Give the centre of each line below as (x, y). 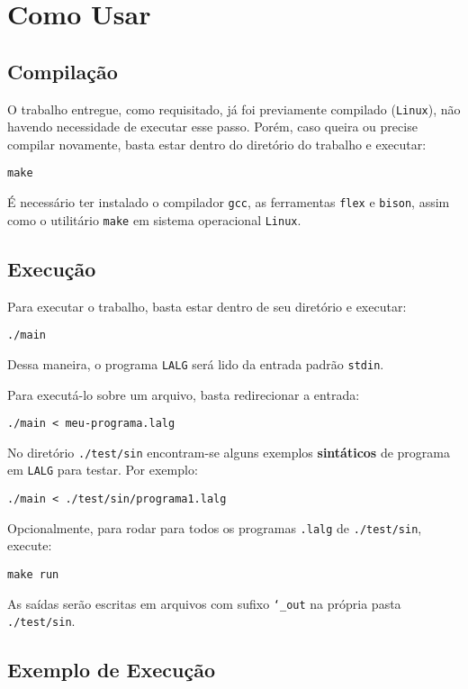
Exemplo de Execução (111, 670)
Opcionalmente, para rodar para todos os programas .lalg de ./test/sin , (215, 527)
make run (33, 574)
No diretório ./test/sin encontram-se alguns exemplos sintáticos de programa (229, 452)
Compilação (63, 71)
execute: (30, 545)
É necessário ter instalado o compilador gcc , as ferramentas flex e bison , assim (229, 202)
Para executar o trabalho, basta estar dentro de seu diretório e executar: (207, 306)
